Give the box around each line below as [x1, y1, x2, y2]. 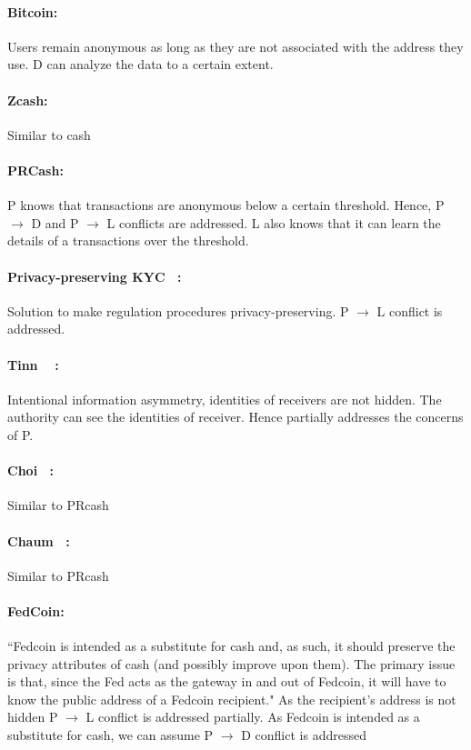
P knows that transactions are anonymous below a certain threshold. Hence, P [7, 195, 445, 215]
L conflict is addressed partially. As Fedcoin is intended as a [85, 707, 420, 726]
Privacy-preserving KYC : [7, 266, 182, 285]
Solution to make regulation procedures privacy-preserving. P [7, 301, 349, 320]
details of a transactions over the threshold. [7, 231, 249, 250]
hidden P [7, 707, 58, 726]
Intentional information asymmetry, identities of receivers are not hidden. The [7, 389, 442, 408]
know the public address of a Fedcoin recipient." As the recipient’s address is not [7, 689, 456, 708]
